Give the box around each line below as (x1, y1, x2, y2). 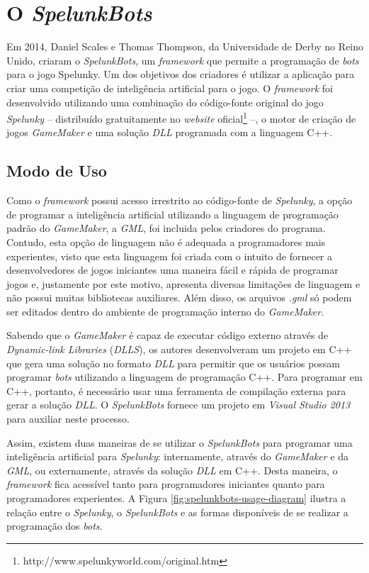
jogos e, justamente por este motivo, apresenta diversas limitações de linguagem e (6, 276, 361, 291)
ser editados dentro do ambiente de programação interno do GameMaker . (6, 304, 324, 318)
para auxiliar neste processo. (6, 411, 130, 426)
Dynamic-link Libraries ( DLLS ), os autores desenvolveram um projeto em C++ (6, 342, 352, 357)
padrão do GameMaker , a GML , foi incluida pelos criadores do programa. (6, 221, 326, 235)
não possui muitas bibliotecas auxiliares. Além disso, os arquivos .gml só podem (6, 290, 352, 305)
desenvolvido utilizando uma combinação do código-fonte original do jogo (6, 94, 324, 109)
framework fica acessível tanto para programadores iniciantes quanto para (6, 477, 325, 491)
